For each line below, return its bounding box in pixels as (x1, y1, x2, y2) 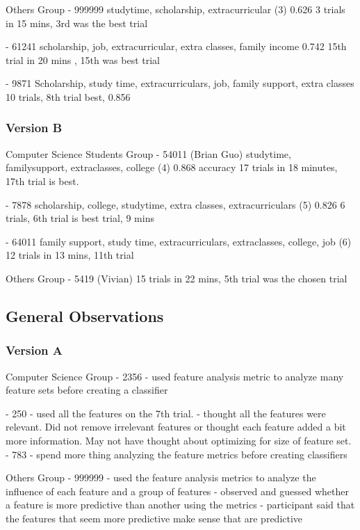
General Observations (6, 305, 164, 326)
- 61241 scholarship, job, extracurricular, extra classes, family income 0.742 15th (6, 39, 347, 54)
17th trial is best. (6, 173, 79, 188)
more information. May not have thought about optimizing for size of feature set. (6, 433, 352, 447)
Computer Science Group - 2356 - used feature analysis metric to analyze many (6, 369, 344, 383)
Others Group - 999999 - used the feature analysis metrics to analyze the (6, 470, 316, 485)
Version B (6, 119, 63, 136)
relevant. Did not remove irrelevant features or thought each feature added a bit (6, 419, 346, 434)
